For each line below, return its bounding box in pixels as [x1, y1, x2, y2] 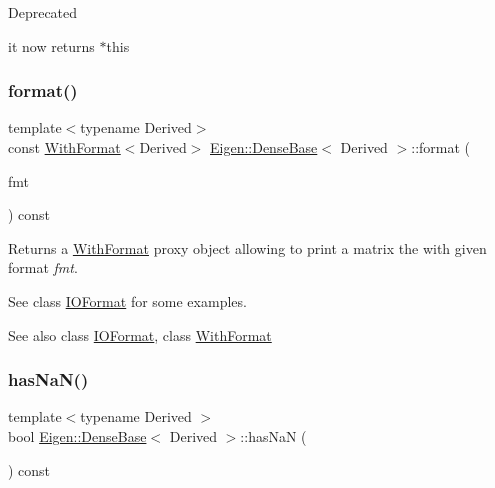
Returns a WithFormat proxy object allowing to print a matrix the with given [8, 237, 487, 258]
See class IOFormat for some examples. [8, 290, 247, 311]
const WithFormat [8, 137, 121, 157]
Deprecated [8, 2, 78, 22]
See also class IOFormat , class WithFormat [8, 324, 272, 345]
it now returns [8, 35, 95, 56]
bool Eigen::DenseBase [8, 425, 147, 446]
